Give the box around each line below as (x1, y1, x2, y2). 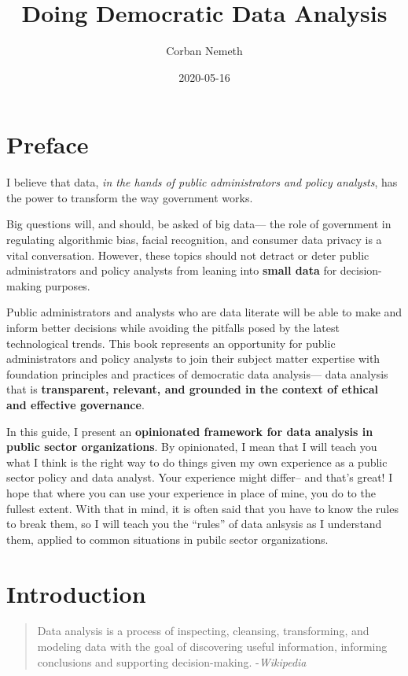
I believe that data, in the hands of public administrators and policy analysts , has (6, 174, 398, 190)
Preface (6, 128, 89, 161)
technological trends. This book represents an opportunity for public (6, 334, 336, 351)
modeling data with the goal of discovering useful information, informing (37, 638, 388, 655)
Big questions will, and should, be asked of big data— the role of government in (6, 216, 391, 232)
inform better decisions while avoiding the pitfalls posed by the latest (6, 320, 340, 335)
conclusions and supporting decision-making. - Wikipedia (37, 653, 307, 670)
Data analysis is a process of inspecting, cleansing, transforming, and (37, 622, 369, 639)
